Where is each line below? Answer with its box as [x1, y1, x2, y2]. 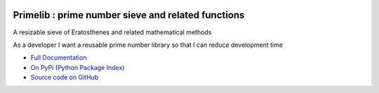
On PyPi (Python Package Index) [30, 63, 125, 71]
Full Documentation [30, 53, 87, 62]
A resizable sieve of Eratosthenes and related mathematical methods [13, 28, 212, 36]
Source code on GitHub [30, 73, 99, 82]
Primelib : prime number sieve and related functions [13, 9, 245, 21]
